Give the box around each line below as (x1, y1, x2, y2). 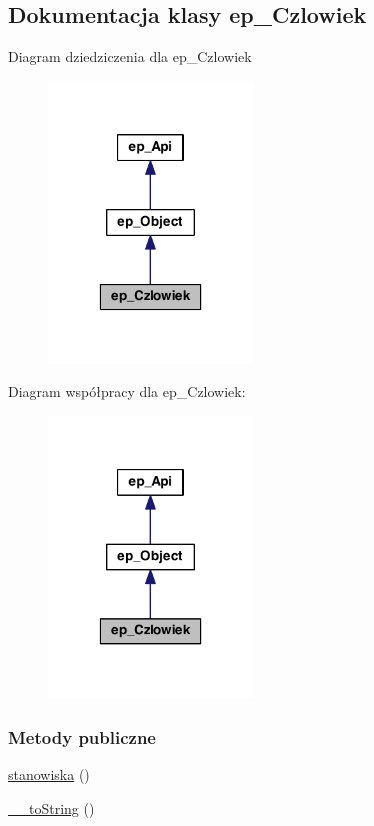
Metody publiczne (8, 724, 156, 749)
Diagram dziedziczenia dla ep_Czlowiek (8, 46, 252, 67)
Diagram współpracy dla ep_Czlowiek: (8, 381, 246, 402)
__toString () (8, 797, 95, 818)
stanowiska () (8, 764, 90, 785)
